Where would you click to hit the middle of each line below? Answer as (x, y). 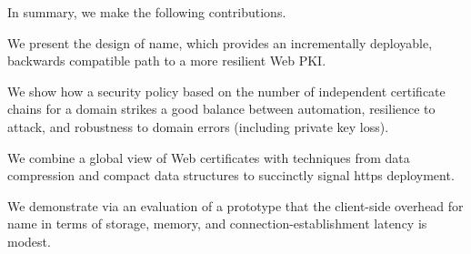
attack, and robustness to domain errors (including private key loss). (198, 126)
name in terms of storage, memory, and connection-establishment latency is (217, 224)
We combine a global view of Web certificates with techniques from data (209, 157)
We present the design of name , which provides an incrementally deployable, (220, 42)
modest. (29, 241)
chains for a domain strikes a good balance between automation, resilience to (221, 109)
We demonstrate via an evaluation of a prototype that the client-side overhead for (235, 205)
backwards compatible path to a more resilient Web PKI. (167, 61)
